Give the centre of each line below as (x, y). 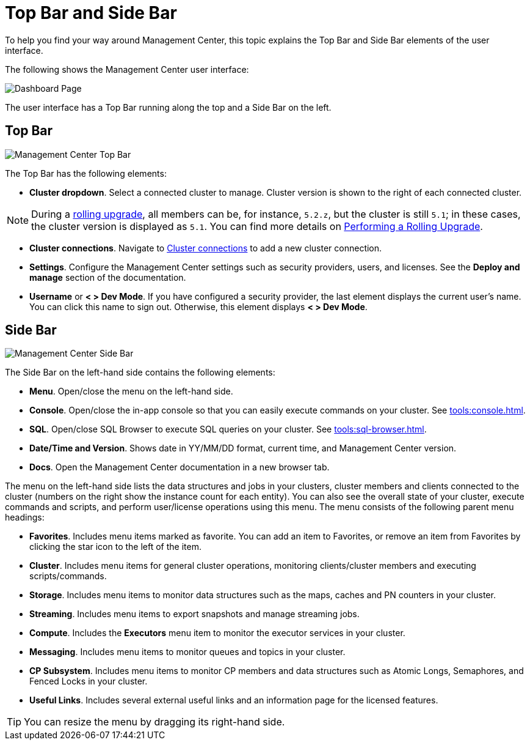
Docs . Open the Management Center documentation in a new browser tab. (180, 467)
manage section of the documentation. (108, 277)
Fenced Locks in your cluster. (89, 681)
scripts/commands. (68, 576)
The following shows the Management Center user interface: (127, 69)
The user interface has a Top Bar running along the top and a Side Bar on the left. (168, 107)
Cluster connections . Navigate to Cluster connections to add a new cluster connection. (206, 248)
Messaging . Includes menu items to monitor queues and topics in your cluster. (187, 652)
